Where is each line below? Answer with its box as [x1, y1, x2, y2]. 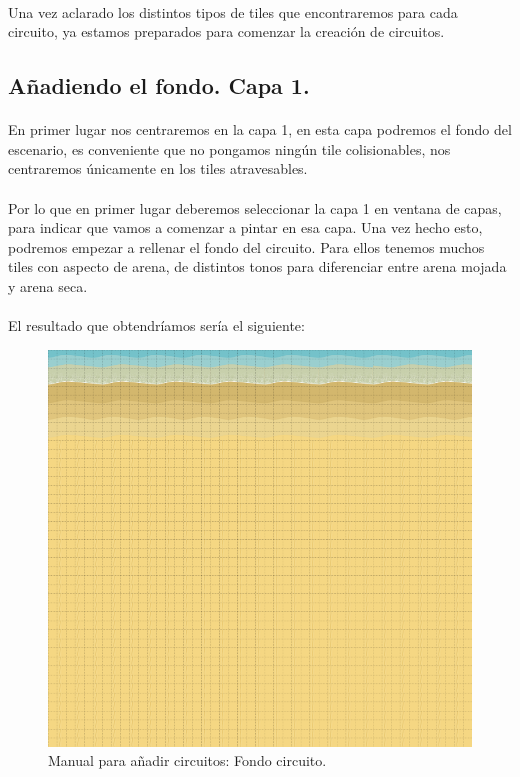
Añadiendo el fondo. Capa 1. [8, 70, 310, 101]
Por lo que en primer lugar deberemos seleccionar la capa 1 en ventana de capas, [8, 197, 502, 218]
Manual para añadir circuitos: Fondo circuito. [48, 750, 327, 771]
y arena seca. [8, 275, 88, 296]
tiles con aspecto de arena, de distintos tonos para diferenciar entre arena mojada [8, 256, 507, 277]
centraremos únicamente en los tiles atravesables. [8, 158, 308, 179]
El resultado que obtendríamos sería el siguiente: [8, 315, 305, 336]
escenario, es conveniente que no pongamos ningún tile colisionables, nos [8, 138, 451, 159]
